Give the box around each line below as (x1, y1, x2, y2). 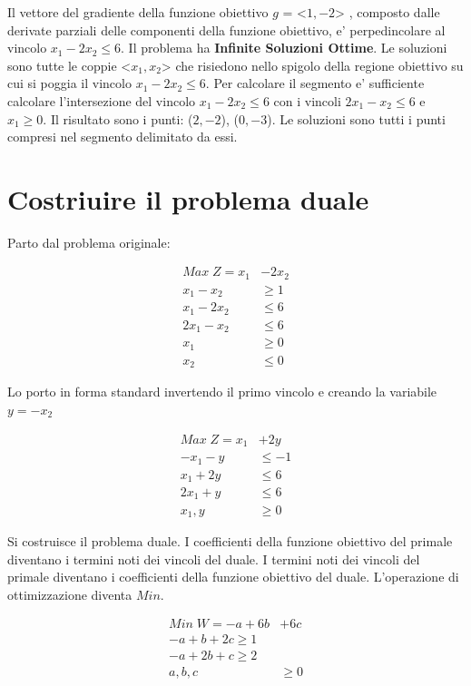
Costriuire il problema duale (7, 180, 369, 217)
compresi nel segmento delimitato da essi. (7, 127, 238, 146)
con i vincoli (273, 91, 341, 110)
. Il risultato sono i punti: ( (43, 109, 193, 128)
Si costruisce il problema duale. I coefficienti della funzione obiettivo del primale (7, 531, 453, 550)
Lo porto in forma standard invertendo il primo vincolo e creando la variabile (7, 382, 437, 401)
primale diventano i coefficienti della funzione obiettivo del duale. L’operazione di (7, 567, 459, 586)
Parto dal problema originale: (7, 232, 171, 251)
